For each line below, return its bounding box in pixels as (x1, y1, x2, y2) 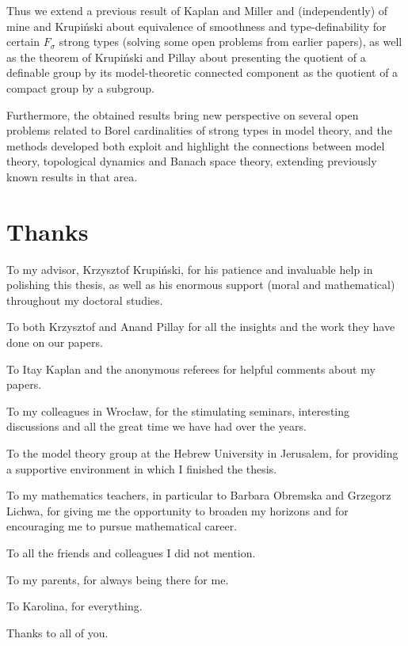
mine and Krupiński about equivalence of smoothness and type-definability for (6, 17, 387, 34)
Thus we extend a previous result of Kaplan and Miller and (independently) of (6, 2, 388, 18)
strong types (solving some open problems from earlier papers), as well (59, 33, 402, 50)
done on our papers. (6, 334, 103, 351)
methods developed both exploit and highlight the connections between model (6, 137, 385, 154)
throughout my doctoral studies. (6, 291, 163, 308)
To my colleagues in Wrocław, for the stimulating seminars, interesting (6, 402, 350, 419)
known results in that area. (6, 168, 138, 184)
